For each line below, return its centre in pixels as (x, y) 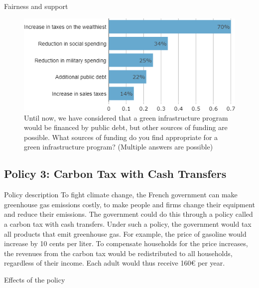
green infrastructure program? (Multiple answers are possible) (119, 147)
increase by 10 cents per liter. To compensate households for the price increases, (126, 243)
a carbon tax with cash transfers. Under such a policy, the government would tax (128, 223)
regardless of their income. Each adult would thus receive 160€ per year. (115, 263)
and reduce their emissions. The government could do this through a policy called (129, 214)
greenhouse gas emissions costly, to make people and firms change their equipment (129, 204)
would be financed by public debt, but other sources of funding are (126, 127)
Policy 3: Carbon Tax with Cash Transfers (115, 174)
